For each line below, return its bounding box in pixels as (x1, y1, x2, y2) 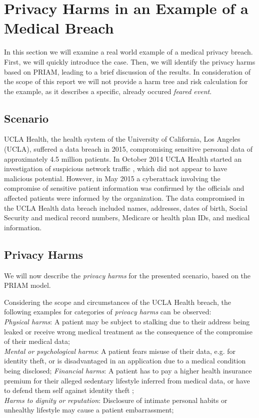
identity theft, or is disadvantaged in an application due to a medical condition (4, 355, 246, 366)
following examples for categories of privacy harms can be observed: (4, 306, 211, 317)
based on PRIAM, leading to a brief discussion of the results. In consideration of (4, 66, 251, 77)
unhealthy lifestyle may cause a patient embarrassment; (4, 404, 174, 415)
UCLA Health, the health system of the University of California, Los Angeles (4, 134, 240, 144)
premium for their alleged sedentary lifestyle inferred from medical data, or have (4, 375, 250, 385)
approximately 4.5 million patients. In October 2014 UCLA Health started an (4, 153, 242, 164)
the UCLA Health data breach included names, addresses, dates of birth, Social (4, 202, 247, 213)
